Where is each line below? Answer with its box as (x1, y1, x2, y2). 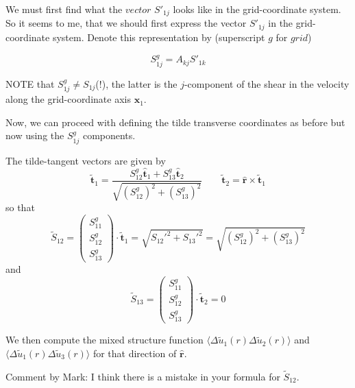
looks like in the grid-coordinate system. (173, 2, 341, 16)
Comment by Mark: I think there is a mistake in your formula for (5, 369, 280, 383)
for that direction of (93, 345, 177, 360)
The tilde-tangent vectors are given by (5, 153, 166, 167)
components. (82, 128, 136, 143)
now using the (5, 128, 64, 143)
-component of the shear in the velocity (184, 76, 350, 90)
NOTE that (5, 76, 55, 90)
